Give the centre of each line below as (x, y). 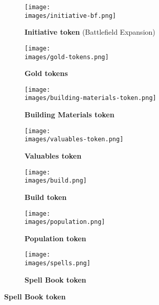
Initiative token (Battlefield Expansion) (90, 32)
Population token (55, 238)
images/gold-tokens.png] (67, 57)
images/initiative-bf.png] (70, 16)
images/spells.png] (58, 263)
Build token (46, 197)
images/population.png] (65, 222)
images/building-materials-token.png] (90, 98)
